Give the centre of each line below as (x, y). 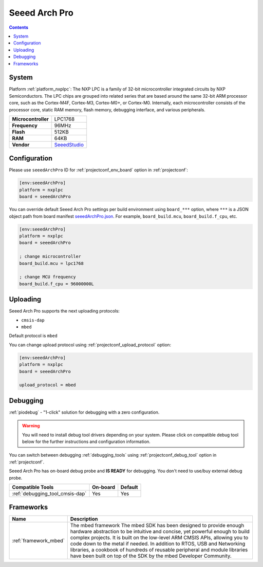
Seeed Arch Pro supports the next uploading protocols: (64, 311)
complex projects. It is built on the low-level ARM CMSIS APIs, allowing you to (159, 538)
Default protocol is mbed (33, 336)
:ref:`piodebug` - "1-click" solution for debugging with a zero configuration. (84, 412)
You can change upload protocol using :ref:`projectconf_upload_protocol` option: (90, 345)
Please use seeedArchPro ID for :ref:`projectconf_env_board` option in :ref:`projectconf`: (99, 170)
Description (84, 519)
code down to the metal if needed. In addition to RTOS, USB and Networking (158, 544)
